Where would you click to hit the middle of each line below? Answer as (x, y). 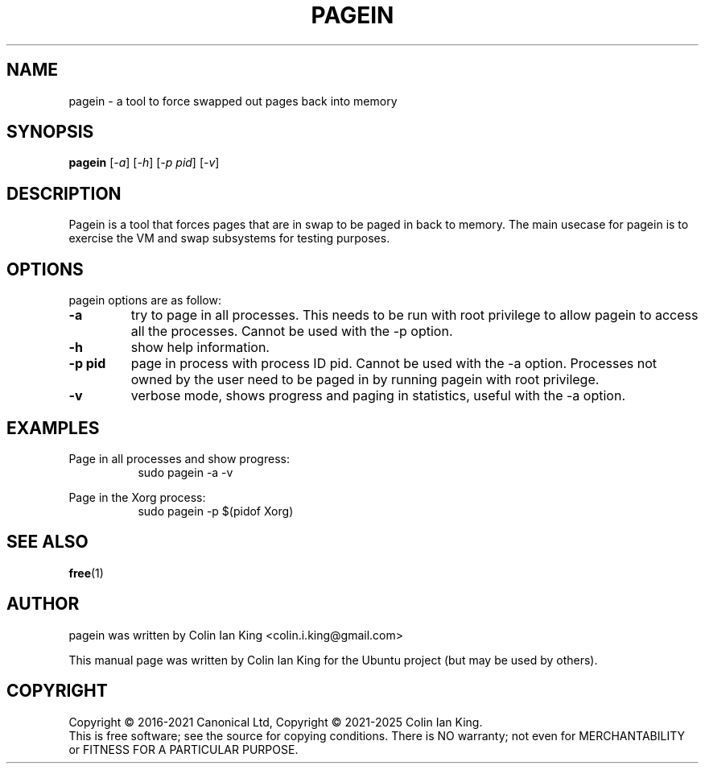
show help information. (200, 348)
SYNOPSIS (50, 132)
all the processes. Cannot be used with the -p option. (292, 331)
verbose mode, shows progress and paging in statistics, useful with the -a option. (378, 396)
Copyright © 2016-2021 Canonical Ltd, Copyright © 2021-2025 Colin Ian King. (276, 722)
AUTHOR (43, 604)
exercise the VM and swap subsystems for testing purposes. (229, 238)
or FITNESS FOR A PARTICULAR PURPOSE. (183, 749)
